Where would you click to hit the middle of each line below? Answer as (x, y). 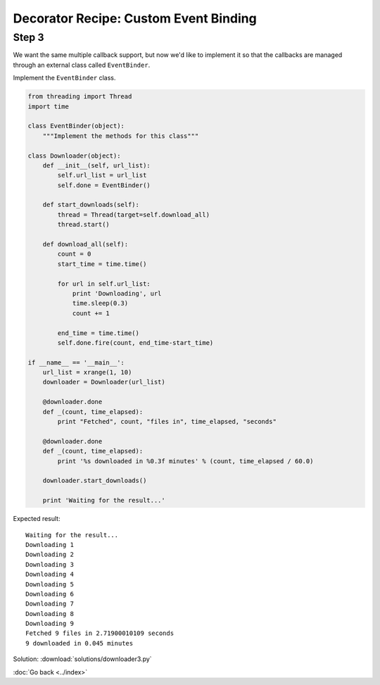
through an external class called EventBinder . (82, 65)
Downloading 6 (50, 594)
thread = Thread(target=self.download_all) (134, 214)
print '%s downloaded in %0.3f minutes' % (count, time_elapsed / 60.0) (185, 461)
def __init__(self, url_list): (96, 165)
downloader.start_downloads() (95, 481)
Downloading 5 (50, 584)
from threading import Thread (80, 96)
